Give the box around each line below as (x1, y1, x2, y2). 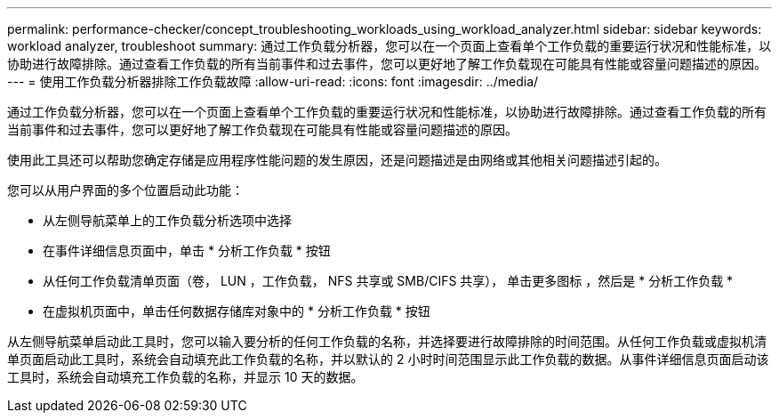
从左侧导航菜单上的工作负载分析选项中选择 (43, 213, 292, 228)
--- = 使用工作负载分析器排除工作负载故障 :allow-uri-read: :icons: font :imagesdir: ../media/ (7, 74, 539, 89)
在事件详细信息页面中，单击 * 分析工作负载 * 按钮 (43, 243, 331, 258)
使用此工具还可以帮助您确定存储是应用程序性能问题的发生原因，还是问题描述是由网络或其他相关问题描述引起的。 (7, 152, 667, 167)
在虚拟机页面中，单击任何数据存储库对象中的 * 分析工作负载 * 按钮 (43, 303, 430, 319)
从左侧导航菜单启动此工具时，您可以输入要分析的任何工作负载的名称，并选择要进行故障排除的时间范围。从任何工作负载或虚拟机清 (7, 334, 767, 349)
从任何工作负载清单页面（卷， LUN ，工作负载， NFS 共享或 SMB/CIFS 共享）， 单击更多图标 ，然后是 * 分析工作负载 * (43, 273, 734, 288)
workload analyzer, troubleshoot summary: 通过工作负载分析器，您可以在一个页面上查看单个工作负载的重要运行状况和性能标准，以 (7, 38, 772, 53)
